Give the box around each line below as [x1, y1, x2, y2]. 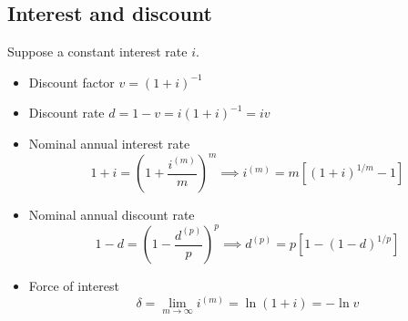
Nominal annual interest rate [28, 133, 190, 152]
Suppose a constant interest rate [7, 42, 188, 61]
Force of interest [28, 276, 119, 295]
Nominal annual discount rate [28, 205, 195, 224]
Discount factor [28, 72, 115, 91]
